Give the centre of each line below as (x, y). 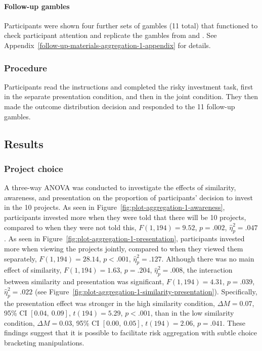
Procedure (26, 68)
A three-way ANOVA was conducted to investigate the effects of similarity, (120, 187)
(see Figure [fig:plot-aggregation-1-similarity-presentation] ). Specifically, (146, 291)
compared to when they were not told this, (70, 227)
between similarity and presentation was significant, (84, 281)
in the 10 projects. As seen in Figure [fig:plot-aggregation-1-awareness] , (115, 207)
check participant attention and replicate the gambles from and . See (111, 35)
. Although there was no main (208, 258)
